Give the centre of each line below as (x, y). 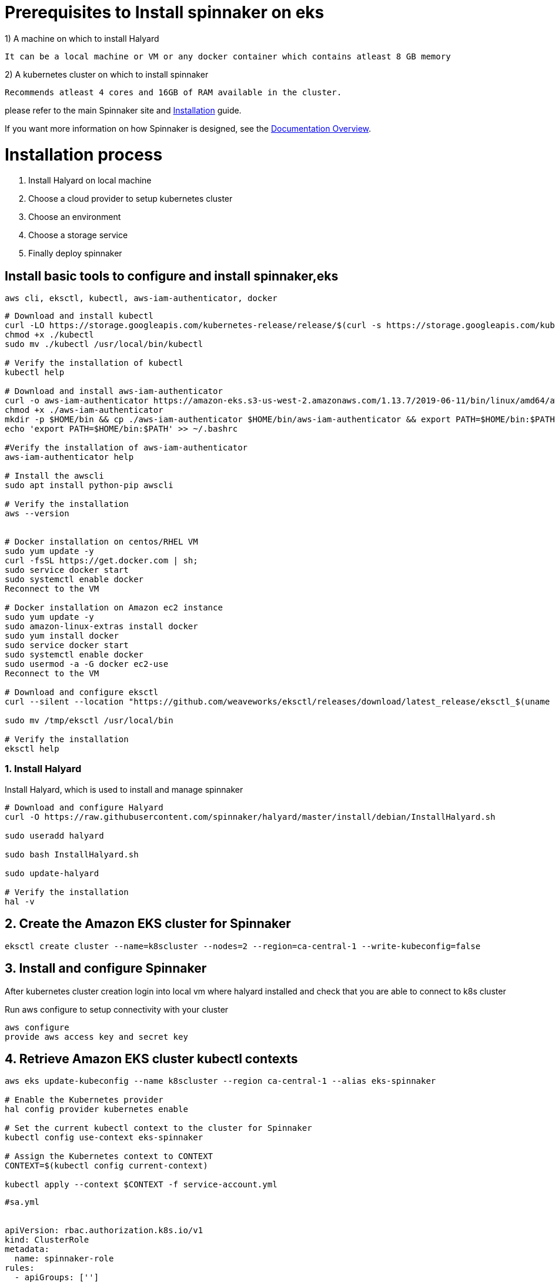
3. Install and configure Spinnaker (106, 969)
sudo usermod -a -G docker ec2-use (87, 664)
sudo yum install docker (62, 636)
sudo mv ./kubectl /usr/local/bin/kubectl (104, 344)
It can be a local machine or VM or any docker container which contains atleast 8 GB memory (228, 56)
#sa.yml (22, 1202)
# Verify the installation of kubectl (94, 363)
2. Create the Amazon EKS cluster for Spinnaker (148, 924)
